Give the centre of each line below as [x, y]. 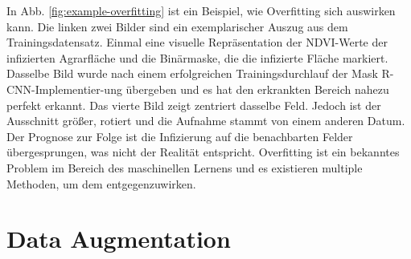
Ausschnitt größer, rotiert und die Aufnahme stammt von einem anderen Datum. [206, 121]
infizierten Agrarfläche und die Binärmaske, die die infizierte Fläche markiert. [197, 57]
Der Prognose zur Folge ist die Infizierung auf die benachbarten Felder [180, 136]
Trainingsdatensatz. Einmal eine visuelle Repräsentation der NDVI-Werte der [197, 42]
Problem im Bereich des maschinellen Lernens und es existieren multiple [185, 167]
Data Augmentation [119, 239]
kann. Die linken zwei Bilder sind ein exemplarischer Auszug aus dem [177, 26]
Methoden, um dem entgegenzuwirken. [101, 183]
